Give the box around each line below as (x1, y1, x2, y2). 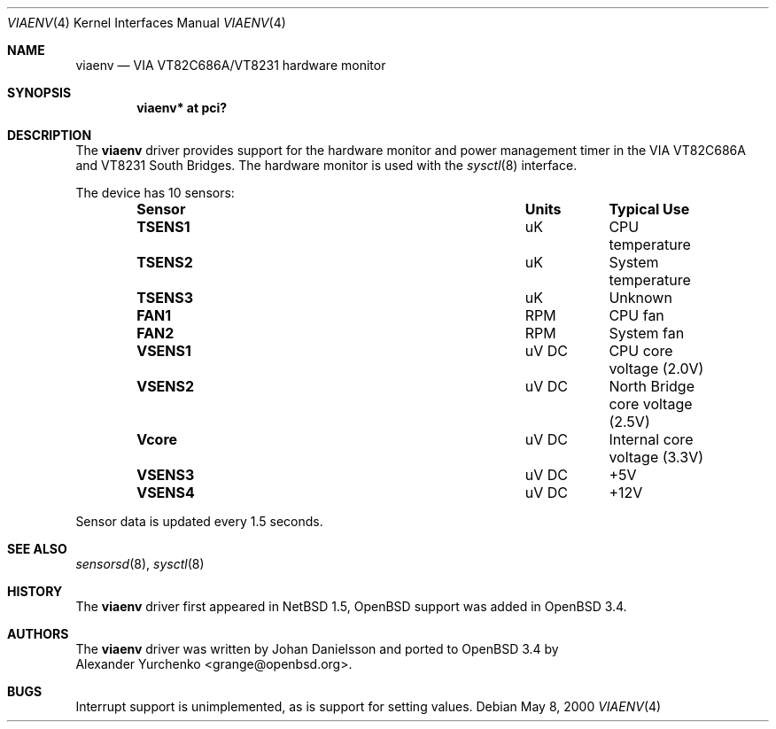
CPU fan (609, 306, 664, 324)
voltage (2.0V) (609, 360, 704, 377)
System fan (609, 324, 685, 342)
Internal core (609, 430, 694, 448)
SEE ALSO (7, 541, 67, 556)
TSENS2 (136, 253, 193, 271)
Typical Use (609, 200, 690, 218)
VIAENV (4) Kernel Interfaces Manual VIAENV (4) (7, 15, 286, 30)
